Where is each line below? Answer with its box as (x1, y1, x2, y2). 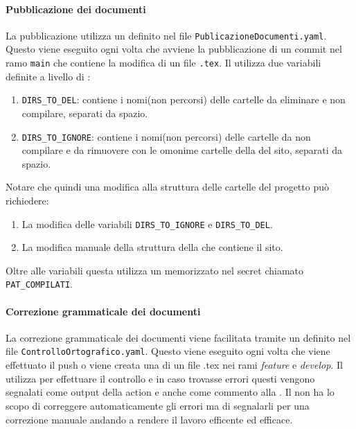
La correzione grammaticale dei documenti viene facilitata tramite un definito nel (6, 330, 351, 344)
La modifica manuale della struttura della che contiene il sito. (21, 240, 283, 254)
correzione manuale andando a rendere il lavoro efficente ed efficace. (6, 412, 293, 426)
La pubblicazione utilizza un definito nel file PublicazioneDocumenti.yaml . (6, 28, 327, 42)
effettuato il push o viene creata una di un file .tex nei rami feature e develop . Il (6, 358, 343, 372)
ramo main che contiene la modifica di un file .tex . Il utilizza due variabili (6, 55, 321, 70)
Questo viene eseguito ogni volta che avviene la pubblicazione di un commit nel (6, 42, 342, 56)
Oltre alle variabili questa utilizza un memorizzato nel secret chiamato (6, 263, 304, 277)
